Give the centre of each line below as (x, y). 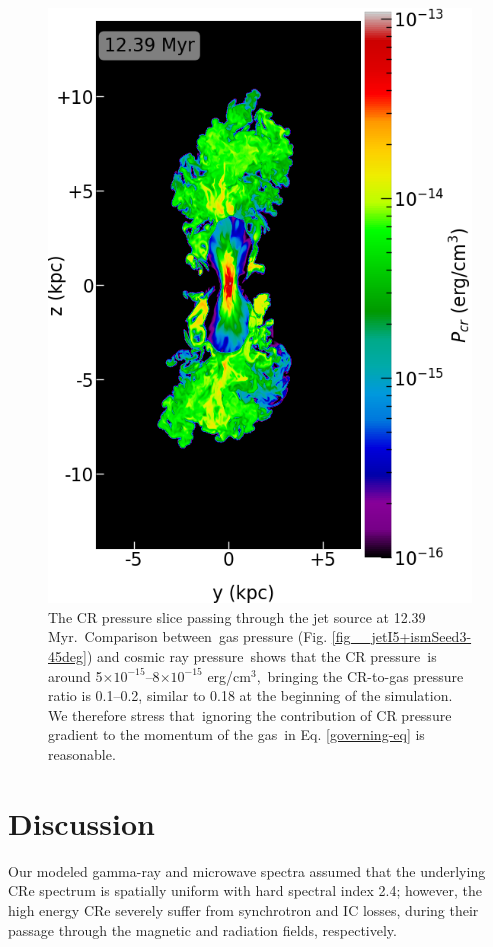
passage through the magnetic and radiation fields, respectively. (202, 929)
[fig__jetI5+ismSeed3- (401, 636)
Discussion (81, 822)
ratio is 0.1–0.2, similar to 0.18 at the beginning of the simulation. (250, 695)
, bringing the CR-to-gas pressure (360, 675)
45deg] (67, 656)
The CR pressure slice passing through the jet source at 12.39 (237, 616)
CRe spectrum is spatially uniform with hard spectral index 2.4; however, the (245, 890)
